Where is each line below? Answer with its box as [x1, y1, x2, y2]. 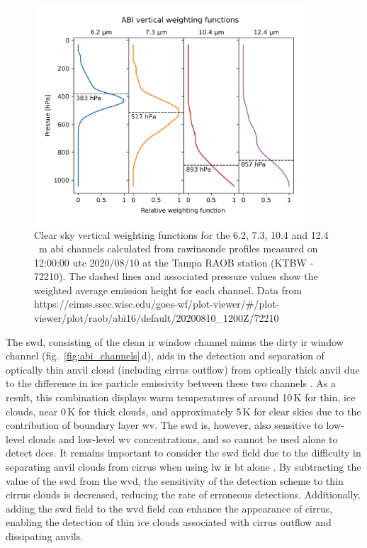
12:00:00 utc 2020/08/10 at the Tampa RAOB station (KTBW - [34, 255, 314, 269]
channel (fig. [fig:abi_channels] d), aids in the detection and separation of [6, 348, 324, 363]
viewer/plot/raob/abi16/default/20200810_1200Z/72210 [34, 311, 279, 325]
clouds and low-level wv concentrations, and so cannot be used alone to [28, 431, 338, 446]
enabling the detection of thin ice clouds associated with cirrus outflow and [6, 515, 332, 530]
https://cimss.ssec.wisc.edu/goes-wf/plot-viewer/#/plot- [34, 296, 280, 311]
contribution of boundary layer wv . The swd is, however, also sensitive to [6, 418, 323, 432]
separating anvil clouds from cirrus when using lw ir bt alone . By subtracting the [6, 459, 361, 474]
